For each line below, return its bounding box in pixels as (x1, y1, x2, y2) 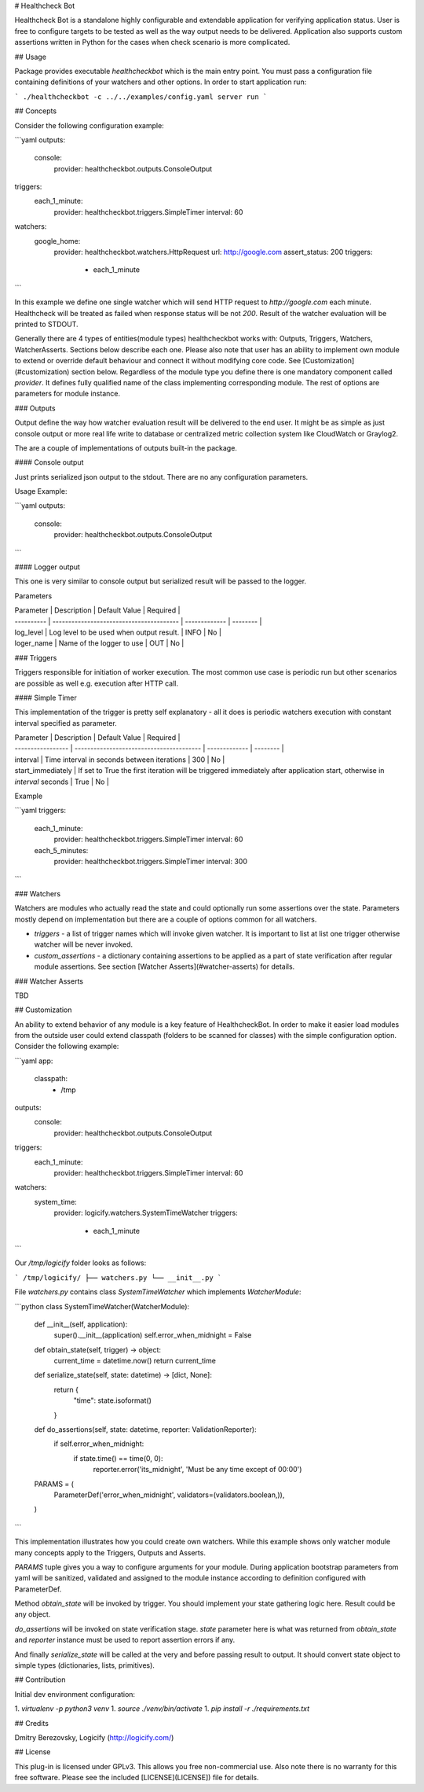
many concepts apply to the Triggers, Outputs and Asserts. (14, 1547, 206, 1557)
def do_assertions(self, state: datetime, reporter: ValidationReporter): (34, 1425, 257, 1434)
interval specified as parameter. (14, 718, 117, 727)
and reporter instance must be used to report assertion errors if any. (14, 1636, 236, 1645)
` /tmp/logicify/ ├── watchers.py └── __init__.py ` (14, 1273, 222, 1282)
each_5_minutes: (34, 845, 89, 855)
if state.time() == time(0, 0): (73, 1453, 163, 1463)
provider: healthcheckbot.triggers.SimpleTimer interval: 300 (53, 857, 247, 866)
